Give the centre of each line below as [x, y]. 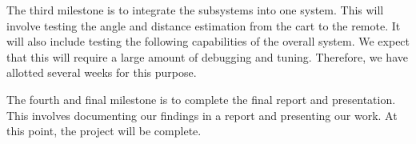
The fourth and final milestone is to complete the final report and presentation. [201, 99]
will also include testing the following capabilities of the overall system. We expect [208, 41]
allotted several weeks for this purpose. [102, 72]
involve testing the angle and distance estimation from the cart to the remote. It [204, 25]
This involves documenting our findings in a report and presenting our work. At [202, 115]
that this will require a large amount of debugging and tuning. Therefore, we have [207, 56]
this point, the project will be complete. [104, 131]
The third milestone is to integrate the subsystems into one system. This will [195, 10]
